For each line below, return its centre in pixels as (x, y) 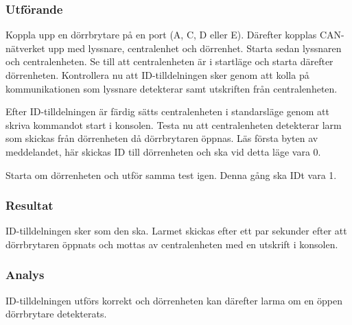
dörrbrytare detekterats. (56, 314)
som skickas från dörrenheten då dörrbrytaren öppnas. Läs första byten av (162, 138)
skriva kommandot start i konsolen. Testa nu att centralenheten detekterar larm (174, 124)
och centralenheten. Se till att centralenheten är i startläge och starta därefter (169, 61)
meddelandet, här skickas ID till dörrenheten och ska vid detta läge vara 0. (163, 151)
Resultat (30, 205)
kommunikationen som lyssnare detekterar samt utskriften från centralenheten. (172, 88)
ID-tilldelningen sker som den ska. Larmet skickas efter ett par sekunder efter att (176, 231)
